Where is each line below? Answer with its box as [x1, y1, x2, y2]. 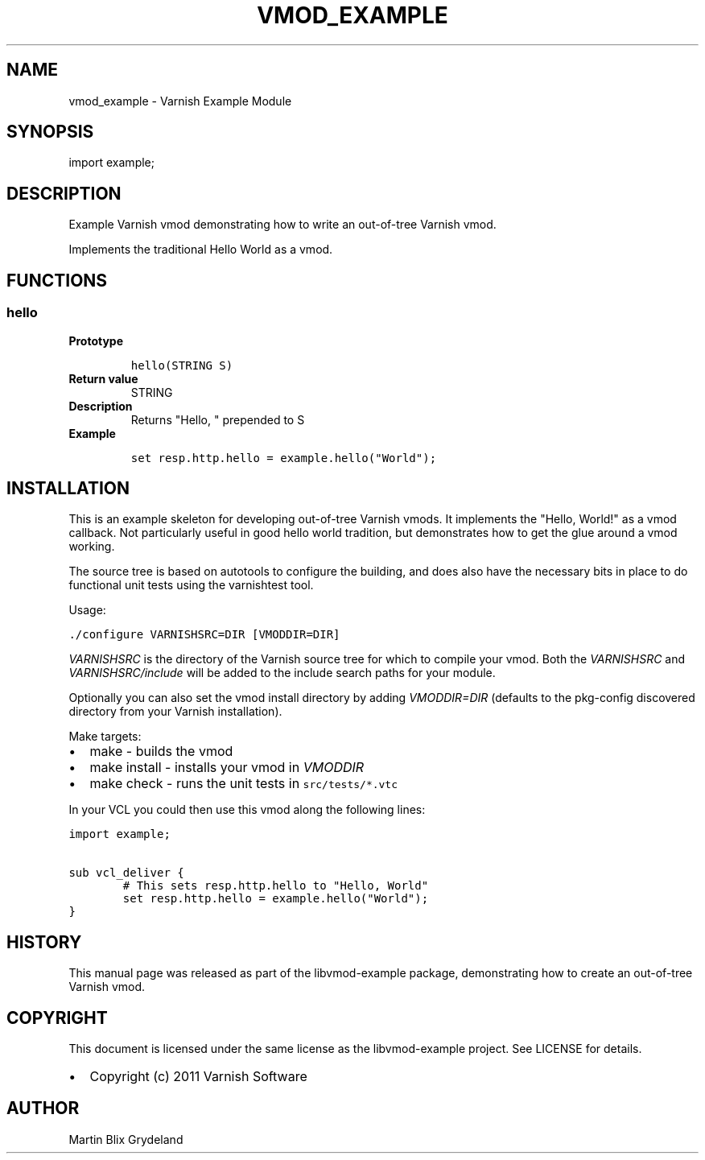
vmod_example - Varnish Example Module [68, 93, 292, 108]
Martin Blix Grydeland [68, 1132, 183, 1146]
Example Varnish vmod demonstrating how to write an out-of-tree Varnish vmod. [68, 217, 497, 232]
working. [68, 539, 115, 554]
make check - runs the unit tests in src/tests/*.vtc [89, 775, 398, 792]
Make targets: [68, 729, 142, 744]
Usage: [68, 603, 106, 617]
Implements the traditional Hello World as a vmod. [68, 242, 333, 257]
